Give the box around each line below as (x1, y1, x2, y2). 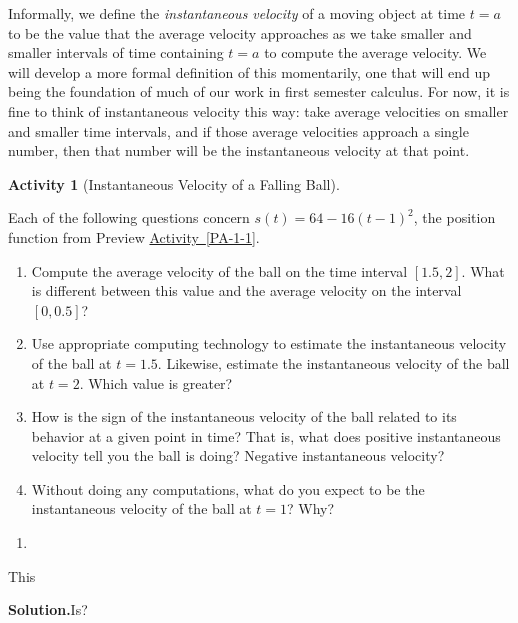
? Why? (287, 498, 335, 519)
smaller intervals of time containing (8, 42, 224, 63)
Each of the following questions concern (8, 207, 250, 228)
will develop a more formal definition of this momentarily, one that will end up (8, 61, 491, 82)
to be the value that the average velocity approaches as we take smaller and (8, 22, 472, 43)
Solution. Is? (8, 599, 88, 620)
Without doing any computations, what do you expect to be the (31, 478, 425, 499)
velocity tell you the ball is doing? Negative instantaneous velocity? (31, 445, 445, 466)
